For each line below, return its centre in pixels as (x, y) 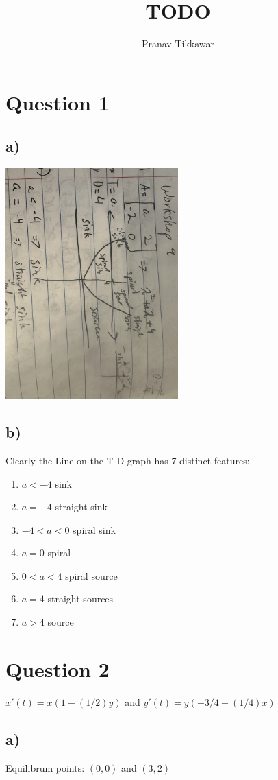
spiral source (91, 575)
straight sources (80, 599)
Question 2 (58, 669)
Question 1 (58, 102)
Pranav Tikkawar (178, 44)
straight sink (81, 507)
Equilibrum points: (45, 767)
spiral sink (94, 529)
